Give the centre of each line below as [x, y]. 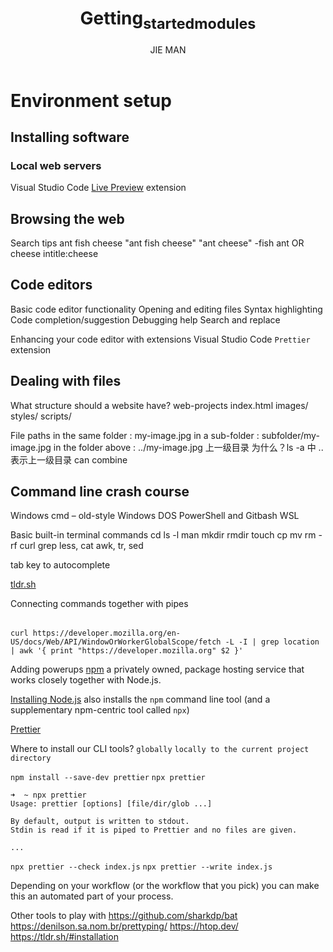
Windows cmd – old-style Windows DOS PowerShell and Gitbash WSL [155, 516]
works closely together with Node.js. [86, 680]
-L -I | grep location [272, 642]
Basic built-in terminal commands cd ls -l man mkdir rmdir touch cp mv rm [163, 535]
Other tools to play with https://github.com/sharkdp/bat [124, 916]
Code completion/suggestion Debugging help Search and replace [145, 319]
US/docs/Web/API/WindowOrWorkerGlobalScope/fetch [116, 642]
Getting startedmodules [168, 20]
